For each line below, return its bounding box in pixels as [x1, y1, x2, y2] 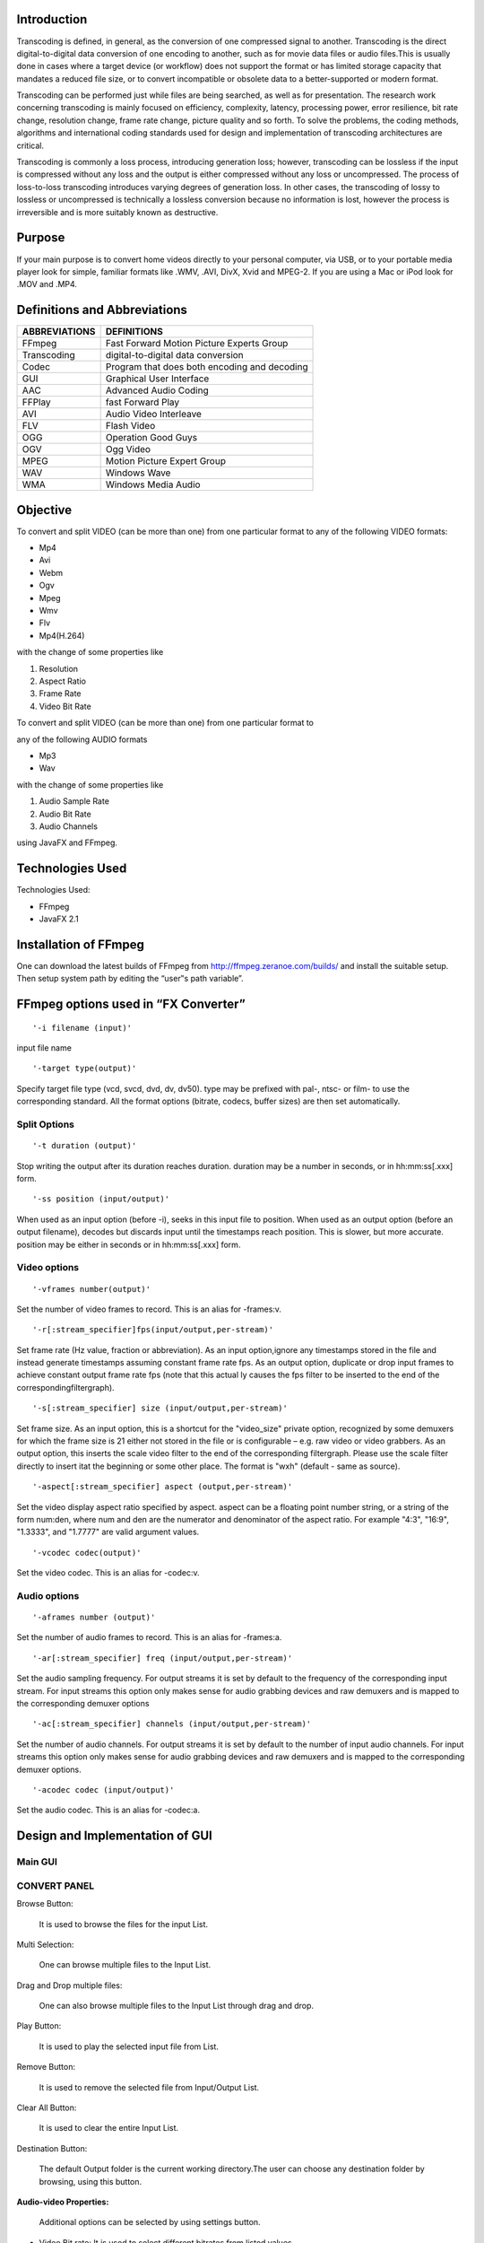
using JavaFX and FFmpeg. [16, 837, 118, 848]
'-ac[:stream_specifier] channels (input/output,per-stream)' [32, 1719, 312, 1729]
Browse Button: [16, 1898, 73, 1909]
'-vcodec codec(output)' [32, 1548, 142, 1558]
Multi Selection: [16, 1939, 74, 1950]
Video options [16, 1261, 80, 1274]
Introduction [16, 12, 88, 27]
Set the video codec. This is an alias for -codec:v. [16, 1567, 200, 1578]
